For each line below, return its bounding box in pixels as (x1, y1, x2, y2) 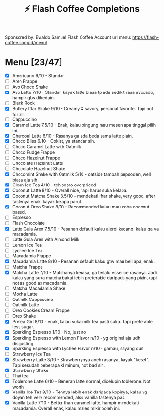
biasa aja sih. (12, 177, 39, 183)
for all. (12, 111, 25, 117)
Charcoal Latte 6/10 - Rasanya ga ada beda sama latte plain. (12, 133, 133, 139)
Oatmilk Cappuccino (12, 297, 54, 302)
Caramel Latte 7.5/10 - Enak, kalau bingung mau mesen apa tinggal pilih (12, 122, 156, 128)
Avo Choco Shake (12, 84, 48, 90)
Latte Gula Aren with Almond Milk (12, 236, 80, 242)
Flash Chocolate (12, 220, 45, 226)
